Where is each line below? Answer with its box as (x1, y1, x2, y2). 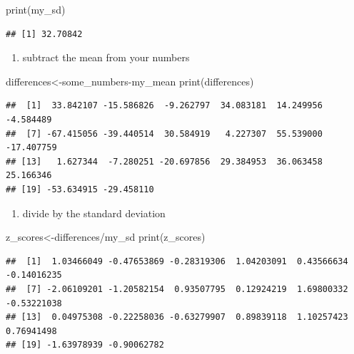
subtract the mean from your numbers (22, 50, 190, 65)
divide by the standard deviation (22, 205, 166, 220)
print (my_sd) (6, 2, 66, 16)
